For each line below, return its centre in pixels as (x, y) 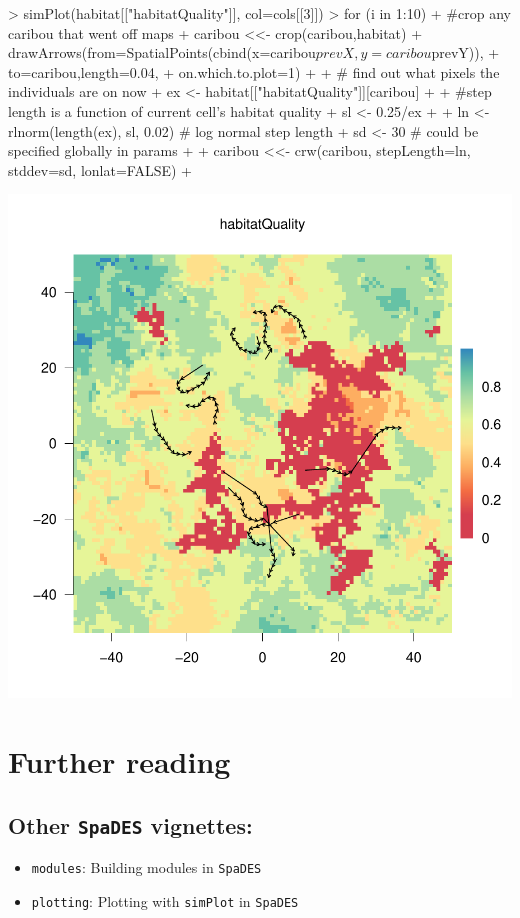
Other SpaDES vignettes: (130, 824)
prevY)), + (465, 52)
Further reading (119, 761)
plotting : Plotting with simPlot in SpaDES (165, 900)
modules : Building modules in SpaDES (146, 867)
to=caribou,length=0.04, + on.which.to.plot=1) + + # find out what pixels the (254, 71)
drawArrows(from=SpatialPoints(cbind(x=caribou (162, 52)
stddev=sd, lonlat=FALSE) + (100, 169)
